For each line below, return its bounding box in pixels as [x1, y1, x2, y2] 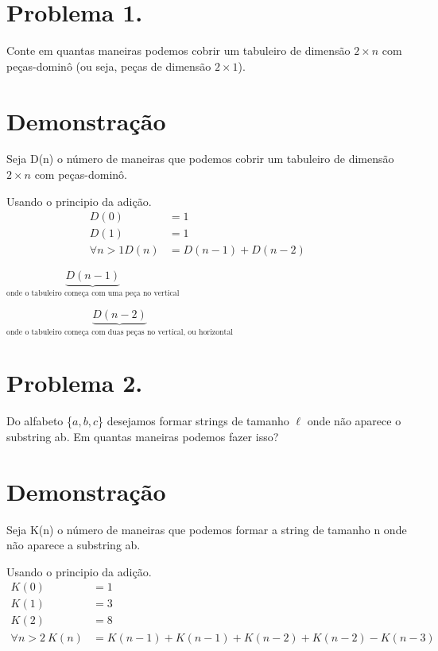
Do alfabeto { [6, 413, 73, 429]
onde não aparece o [307, 413, 401, 429]
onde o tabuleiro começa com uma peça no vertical [6, 289, 180, 298]
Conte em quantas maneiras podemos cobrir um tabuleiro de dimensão [6, 42, 351, 59]
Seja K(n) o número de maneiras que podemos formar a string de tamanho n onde [6, 521, 407, 537]
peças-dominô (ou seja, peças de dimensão [6, 57, 211, 74]
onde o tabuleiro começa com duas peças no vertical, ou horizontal [6, 327, 234, 336]
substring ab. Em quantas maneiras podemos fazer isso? [6, 428, 279, 444]
